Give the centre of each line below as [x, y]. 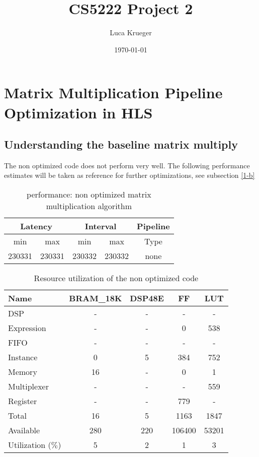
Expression [27, 328]
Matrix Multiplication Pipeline [113, 92]
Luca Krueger [131, 32]
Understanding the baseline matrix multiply [121, 144]
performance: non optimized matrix [89, 194]
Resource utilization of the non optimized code [116, 278]
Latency [36, 226]
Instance [23, 357]
